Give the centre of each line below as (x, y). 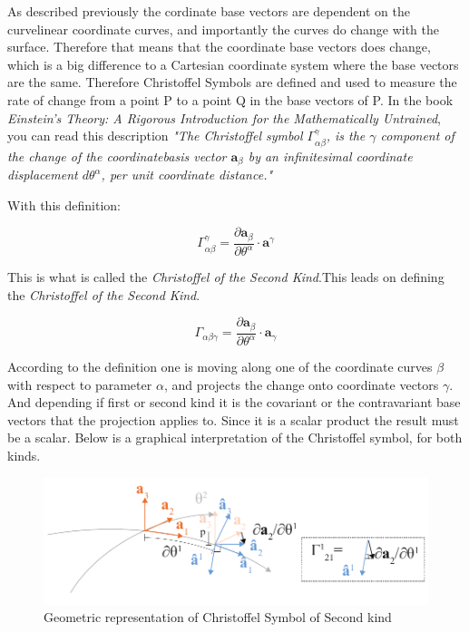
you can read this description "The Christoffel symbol (155, 136)
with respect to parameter (80, 384)
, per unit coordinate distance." (187, 175)
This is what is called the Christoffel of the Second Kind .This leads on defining (226, 277)
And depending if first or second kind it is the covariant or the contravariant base (234, 402)
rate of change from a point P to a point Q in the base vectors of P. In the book (230, 99)
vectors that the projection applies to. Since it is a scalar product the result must (233, 419)
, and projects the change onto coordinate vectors (301, 384)
